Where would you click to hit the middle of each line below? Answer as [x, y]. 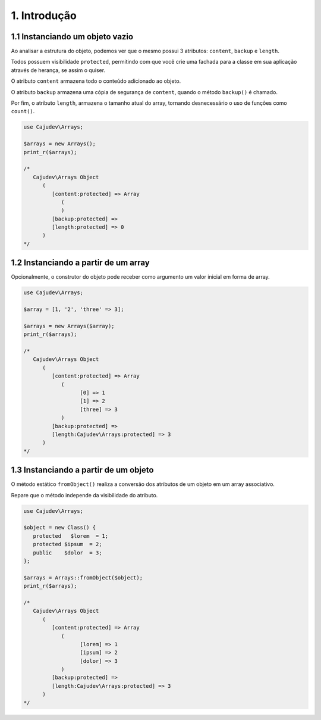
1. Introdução [44, 15]
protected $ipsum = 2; [67, 544]
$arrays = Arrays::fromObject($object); [83, 577]
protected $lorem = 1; [71, 536]
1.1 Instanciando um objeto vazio [72, 37]
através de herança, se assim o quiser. [58, 70]
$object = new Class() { [60, 528]
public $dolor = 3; [67, 553]
